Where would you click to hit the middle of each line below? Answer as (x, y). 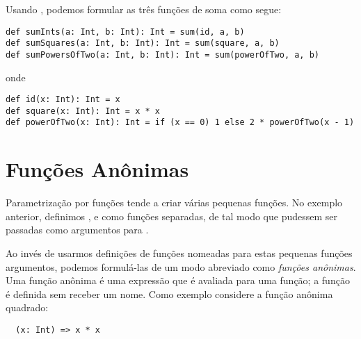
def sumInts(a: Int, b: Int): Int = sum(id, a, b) (125, 32)
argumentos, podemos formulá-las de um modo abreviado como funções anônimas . (181, 266)
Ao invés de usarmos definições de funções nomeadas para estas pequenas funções (179, 253)
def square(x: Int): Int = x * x (83, 111)
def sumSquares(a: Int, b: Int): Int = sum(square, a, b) (143, 43)
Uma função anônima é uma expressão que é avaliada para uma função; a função (178, 280)
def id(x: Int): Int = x (63, 100)
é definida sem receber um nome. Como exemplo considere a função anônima (169, 293)
